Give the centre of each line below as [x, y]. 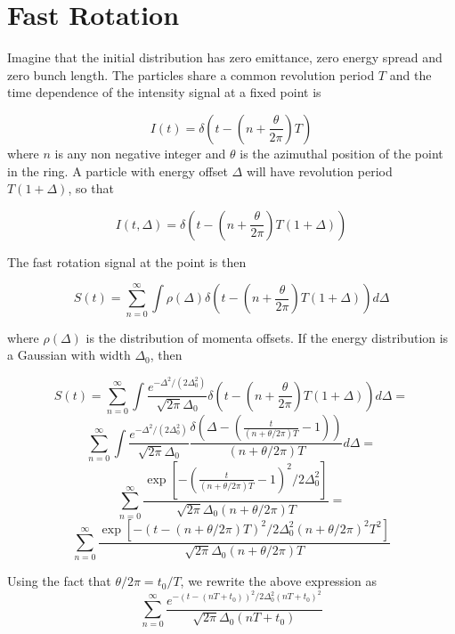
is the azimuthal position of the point [341, 153]
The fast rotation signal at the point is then [127, 261]
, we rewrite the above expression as [278, 581]
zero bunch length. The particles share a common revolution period [191, 74]
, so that [91, 188]
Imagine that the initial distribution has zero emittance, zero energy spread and [225, 57]
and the [410, 74]
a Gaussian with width [69, 355]
